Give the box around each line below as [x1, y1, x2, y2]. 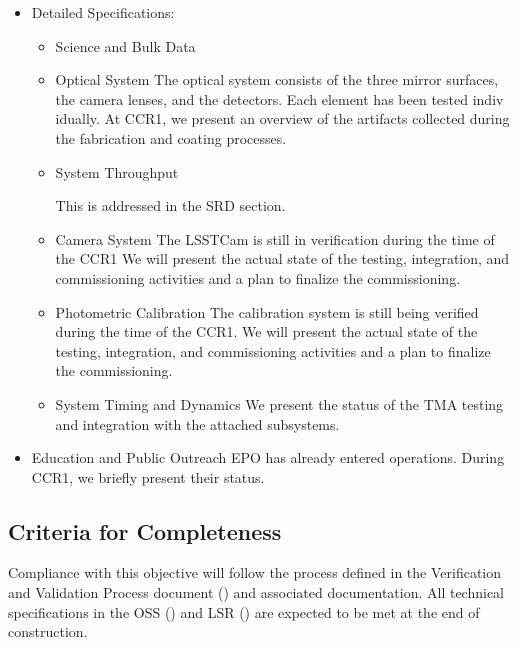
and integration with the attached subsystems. [55, 413, 340, 434]
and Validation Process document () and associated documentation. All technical [8, 582, 505, 603]
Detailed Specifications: [31, 2, 175, 22]
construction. [8, 621, 88, 642]
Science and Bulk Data [55, 35, 196, 56]
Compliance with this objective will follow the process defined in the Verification [8, 562, 502, 583]
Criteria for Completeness [8, 515, 282, 546]
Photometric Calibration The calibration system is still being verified [55, 301, 479, 322]
